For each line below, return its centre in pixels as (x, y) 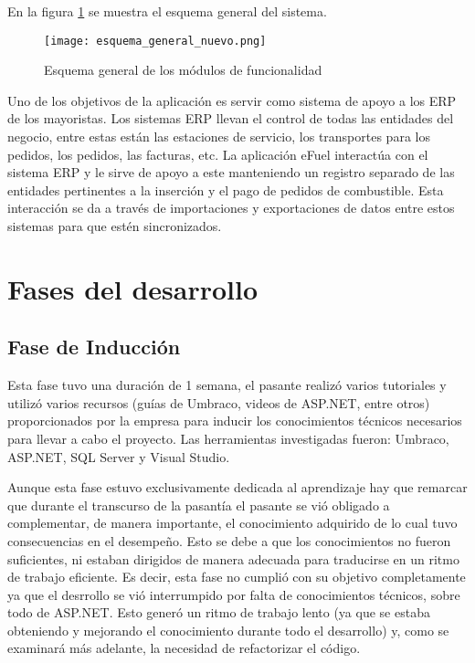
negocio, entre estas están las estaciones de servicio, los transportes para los (219, 137)
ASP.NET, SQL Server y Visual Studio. (119, 456)
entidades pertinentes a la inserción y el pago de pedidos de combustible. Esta (226, 189)
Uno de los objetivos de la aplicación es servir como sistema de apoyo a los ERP (232, 100)
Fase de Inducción (94, 347)
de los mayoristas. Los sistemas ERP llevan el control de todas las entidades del (231, 118)
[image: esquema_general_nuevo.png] (155, 41)
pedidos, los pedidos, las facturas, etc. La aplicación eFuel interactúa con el (218, 154)
